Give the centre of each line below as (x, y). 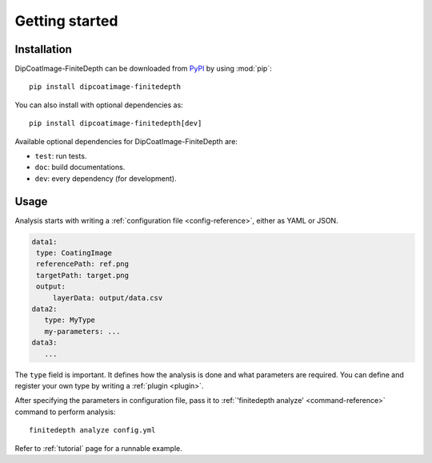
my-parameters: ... (82, 331)
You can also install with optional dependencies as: (99, 105)
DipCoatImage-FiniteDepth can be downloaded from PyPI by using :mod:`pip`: (143, 69)
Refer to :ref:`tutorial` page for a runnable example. (99, 448)
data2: (44, 309)
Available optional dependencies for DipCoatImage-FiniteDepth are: (126, 141)
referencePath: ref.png (83, 264)
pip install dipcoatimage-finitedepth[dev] (116, 123)
